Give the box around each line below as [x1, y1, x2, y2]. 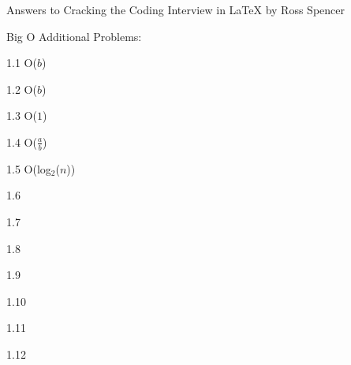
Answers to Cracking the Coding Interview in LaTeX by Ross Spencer [6, 2, 345, 17]
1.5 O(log [6, 160, 51, 177]
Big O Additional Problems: [6, 28, 142, 44]
